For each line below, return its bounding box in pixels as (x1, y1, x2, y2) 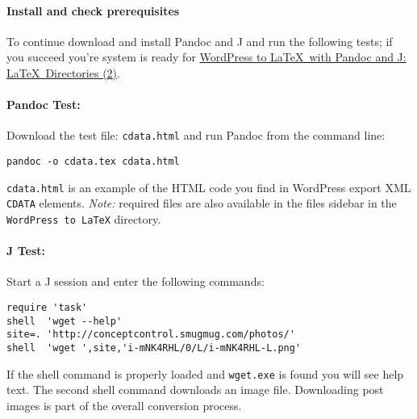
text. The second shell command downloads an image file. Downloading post (6, 381, 384, 398)
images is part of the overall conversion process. (6, 396, 242, 413)
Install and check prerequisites (6, 2, 180, 19)
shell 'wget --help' (6, 315, 123, 327)
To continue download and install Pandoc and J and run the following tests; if (6, 32, 393, 49)
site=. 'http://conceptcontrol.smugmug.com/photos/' (6, 329, 295, 341)
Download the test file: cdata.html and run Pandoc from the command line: (6, 127, 386, 144)
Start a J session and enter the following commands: (6, 273, 265, 290)
